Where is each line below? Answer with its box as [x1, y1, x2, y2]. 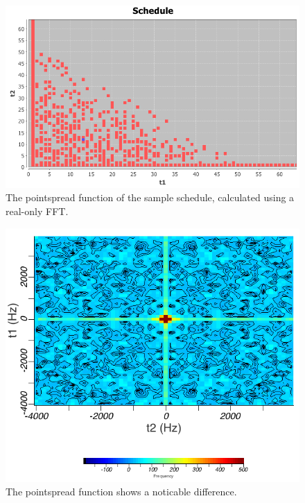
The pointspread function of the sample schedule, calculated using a [6, 190, 295, 205]
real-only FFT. [6, 204, 69, 219]
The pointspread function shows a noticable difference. [6, 484, 237, 499]
